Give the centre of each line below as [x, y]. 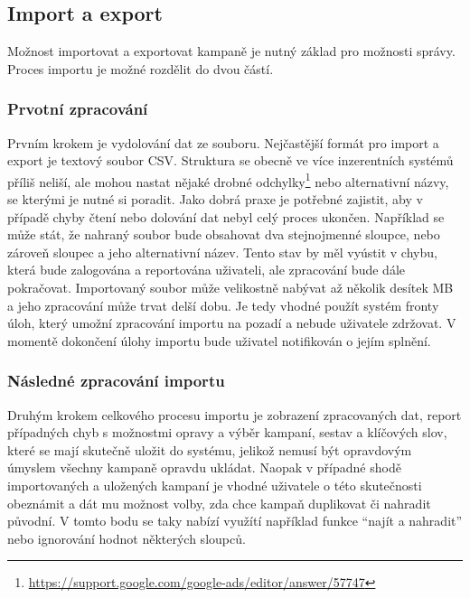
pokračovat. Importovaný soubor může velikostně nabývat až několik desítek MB [230, 288]
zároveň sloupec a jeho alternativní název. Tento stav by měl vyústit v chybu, [222, 252]
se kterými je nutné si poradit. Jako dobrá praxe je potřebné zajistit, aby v [215, 199]
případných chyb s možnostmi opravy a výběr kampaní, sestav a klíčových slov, [227, 432]
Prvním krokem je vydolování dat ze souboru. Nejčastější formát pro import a [223, 142]
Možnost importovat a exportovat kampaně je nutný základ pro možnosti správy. [231, 51]
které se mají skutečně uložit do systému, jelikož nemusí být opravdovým [210, 449]
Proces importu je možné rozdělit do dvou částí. [141, 68]
